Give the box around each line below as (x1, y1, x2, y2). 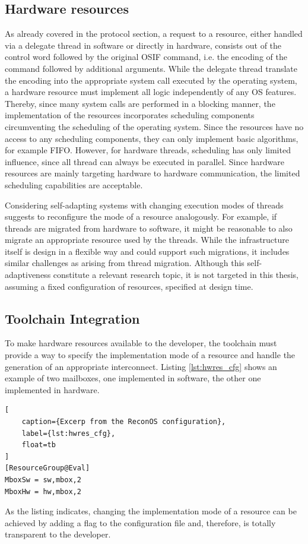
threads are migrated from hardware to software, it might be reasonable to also (5, 222, 293, 234)
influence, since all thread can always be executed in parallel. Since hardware (5, 155, 284, 167)
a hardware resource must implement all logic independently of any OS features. (5, 86, 297, 98)
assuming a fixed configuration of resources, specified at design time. (5, 280, 253, 292)
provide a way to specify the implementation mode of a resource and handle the (5, 349, 296, 361)
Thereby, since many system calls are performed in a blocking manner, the (5, 97, 275, 109)
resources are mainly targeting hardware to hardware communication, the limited (5, 167, 300, 179)
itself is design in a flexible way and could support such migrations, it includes (5, 245, 290, 257)
